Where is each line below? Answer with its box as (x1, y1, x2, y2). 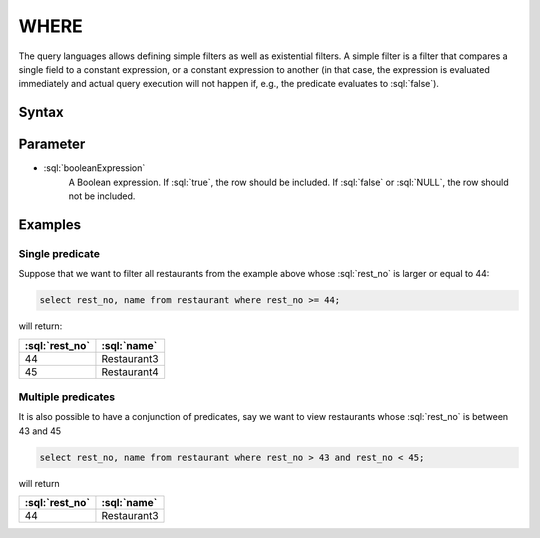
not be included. (68, 190, 136, 202)
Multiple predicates (18, 390, 115, 404)
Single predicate (18, 246, 100, 260)
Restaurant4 (101, 365, 159, 379)
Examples (18, 216, 82, 233)
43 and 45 (18, 425, 62, 437)
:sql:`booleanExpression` (43, 162, 146, 174)
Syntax (18, 104, 64, 121)
